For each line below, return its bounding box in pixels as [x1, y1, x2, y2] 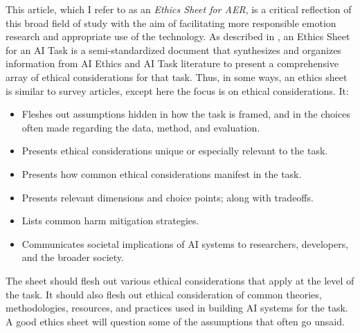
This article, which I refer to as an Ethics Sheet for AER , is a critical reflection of [6, 2, 352, 16]
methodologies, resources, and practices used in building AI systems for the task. [6, 300, 348, 315]
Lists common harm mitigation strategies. [21, 213, 199, 228]
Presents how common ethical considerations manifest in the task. [21, 166, 302, 181]
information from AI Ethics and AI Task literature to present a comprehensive [6, 56, 339, 71]
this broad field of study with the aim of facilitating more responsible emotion [6, 15, 336, 30]
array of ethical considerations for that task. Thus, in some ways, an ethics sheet [6, 69, 348, 84]
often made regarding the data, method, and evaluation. [21, 120, 260, 134]
